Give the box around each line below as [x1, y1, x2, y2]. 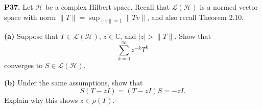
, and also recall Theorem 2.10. [147, 11, 244, 22]
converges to [4, 60, 43, 71]
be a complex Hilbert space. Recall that [45, 2, 170, 12]
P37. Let [4, 2, 33, 12]
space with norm [4, 11, 56, 22]
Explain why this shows [4, 95, 78, 105]
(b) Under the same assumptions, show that [4, 77, 143, 88]
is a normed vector [200, 2, 258, 12]
